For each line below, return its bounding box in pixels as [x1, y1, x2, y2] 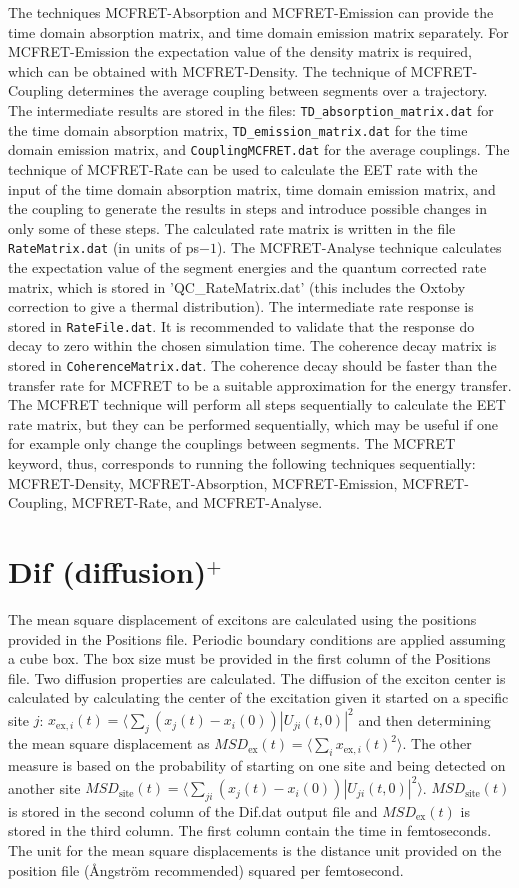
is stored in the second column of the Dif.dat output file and [8, 800, 378, 821]
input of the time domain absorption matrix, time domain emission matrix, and [8, 178, 496, 199]
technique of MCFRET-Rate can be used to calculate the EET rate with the [8, 158, 478, 179]
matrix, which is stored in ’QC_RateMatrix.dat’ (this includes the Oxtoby [8, 276, 466, 297]
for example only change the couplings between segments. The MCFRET [8, 433, 456, 454]
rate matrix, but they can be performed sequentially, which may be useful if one [8, 413, 498, 434]
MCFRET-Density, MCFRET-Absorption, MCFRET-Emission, [8, 472, 398, 493]
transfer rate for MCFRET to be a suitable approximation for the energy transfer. [8, 374, 512, 395]
